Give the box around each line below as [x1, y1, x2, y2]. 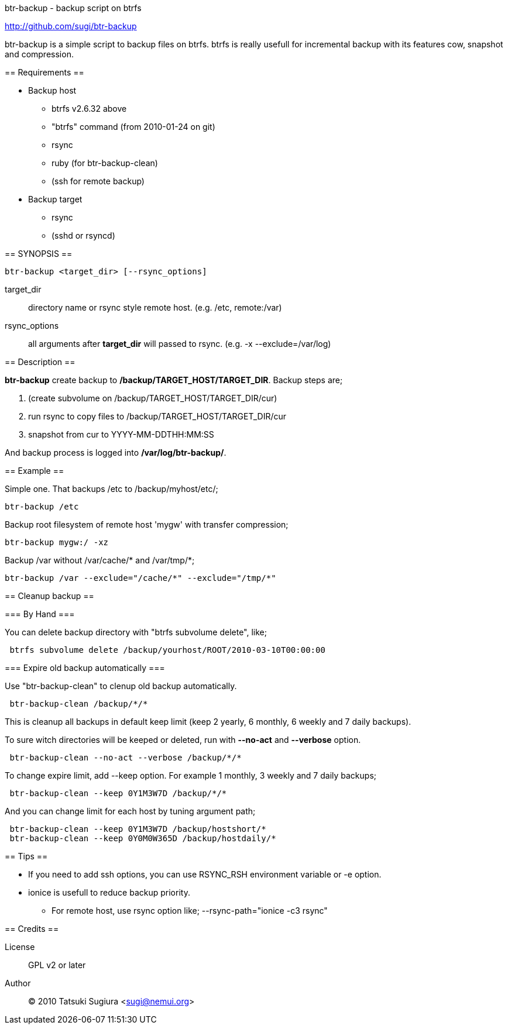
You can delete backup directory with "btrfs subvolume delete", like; [5, 627, 267, 637]
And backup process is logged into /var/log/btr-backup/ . [5, 448, 226, 457]
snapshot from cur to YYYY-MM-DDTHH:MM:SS [28, 429, 214, 439]
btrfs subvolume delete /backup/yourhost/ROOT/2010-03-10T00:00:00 [9, 645, 325, 655]
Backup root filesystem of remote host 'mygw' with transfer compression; [5, 519, 289, 529]
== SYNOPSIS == [5, 249, 73, 259]
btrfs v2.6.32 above [52, 104, 127, 113]
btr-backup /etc [5, 502, 79, 511]
